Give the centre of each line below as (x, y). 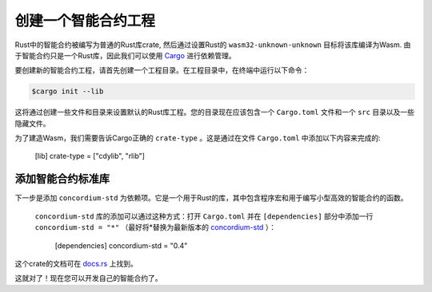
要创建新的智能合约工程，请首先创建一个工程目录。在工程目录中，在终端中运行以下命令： (162, 70)
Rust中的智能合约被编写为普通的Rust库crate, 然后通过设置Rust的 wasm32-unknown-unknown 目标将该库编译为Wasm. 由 (213, 45)
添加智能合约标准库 (62, 179)
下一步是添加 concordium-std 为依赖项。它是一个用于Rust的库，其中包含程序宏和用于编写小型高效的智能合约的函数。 (211, 198)
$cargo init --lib (68, 91)
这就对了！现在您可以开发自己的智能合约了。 (88, 278)
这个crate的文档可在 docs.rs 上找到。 (76, 263)
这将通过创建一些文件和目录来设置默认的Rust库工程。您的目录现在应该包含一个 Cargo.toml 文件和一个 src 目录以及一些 (215, 112)
